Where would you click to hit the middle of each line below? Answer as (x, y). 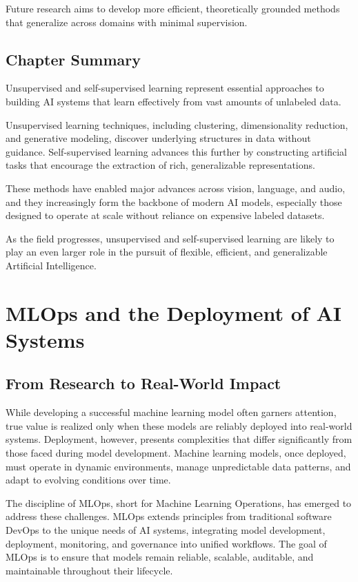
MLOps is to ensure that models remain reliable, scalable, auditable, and (160, 557)
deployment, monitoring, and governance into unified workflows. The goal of (166, 543)
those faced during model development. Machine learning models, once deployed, (176, 453)
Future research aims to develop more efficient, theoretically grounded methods (173, 8)
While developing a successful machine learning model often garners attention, (171, 412)
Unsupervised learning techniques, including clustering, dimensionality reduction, (177, 124)
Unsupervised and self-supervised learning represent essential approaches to (165, 88)
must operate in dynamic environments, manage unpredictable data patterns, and (178, 466)
